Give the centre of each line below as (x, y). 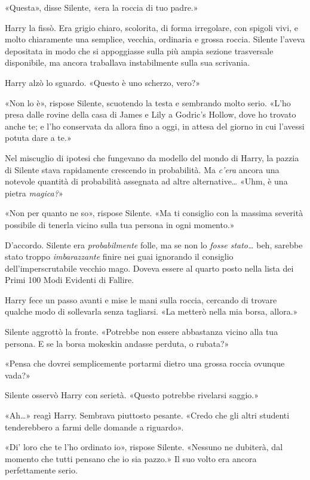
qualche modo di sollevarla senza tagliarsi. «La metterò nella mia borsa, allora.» (151, 311)
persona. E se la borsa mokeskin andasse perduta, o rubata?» (117, 343)
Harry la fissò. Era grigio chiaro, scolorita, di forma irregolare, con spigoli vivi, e (151, 27)
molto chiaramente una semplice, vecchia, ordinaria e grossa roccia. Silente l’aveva (155, 39)
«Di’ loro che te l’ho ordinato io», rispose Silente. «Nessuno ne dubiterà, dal (144, 447)
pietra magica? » (34, 193)
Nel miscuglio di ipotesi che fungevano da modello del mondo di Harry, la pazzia (152, 157)
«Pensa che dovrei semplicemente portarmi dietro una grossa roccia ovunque (145, 363)
